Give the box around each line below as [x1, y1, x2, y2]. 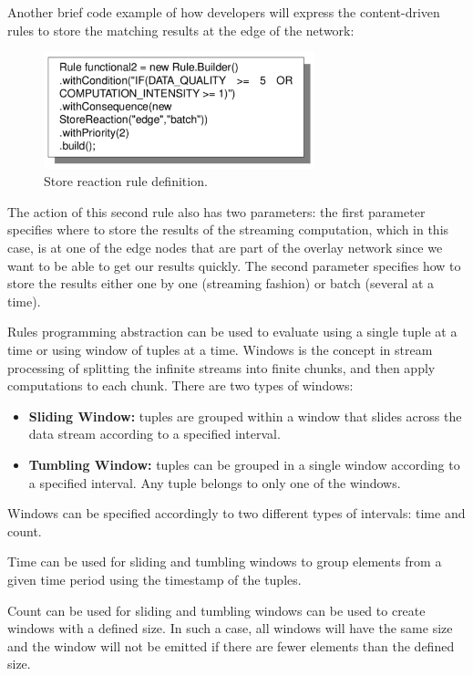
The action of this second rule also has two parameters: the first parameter [7, 202, 426, 221]
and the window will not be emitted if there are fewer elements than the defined [7, 636, 455, 655]
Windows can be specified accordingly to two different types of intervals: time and [7, 504, 466, 523]
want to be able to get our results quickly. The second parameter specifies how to [7, 255, 461, 275]
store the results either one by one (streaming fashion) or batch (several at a [7, 274, 435, 293]
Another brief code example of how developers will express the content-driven [7, 3, 440, 21]
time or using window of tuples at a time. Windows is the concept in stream [7, 340, 433, 359]
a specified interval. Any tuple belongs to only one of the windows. [28, 473, 401, 492]
